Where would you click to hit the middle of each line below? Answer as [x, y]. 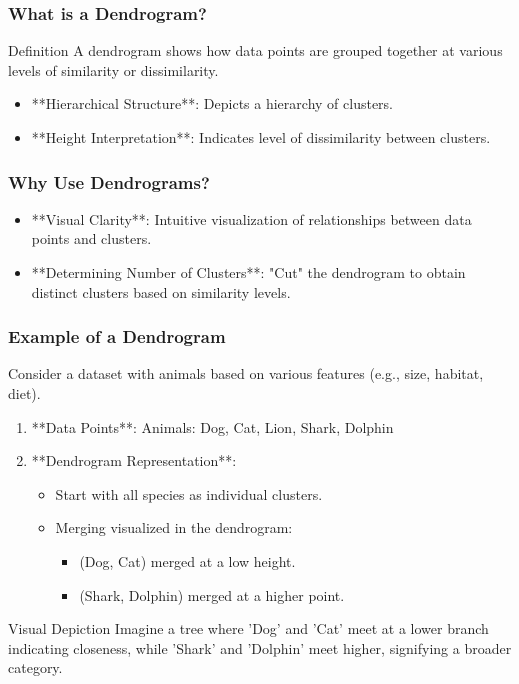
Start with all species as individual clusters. [189, 493]
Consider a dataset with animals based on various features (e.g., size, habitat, [246, 373]
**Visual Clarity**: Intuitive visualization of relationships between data [251, 218]
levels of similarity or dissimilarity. [113, 69]
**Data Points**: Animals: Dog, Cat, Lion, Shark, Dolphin [212, 426]
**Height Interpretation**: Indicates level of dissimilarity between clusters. [261, 137]
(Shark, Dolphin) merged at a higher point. [212, 594]
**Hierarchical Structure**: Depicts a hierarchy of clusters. [212, 103]
